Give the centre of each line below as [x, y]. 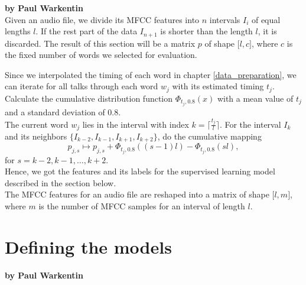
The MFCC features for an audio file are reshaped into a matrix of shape [137, 194]
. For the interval [250, 124]
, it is [267, 31]
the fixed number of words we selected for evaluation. [101, 55]
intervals [225, 19]
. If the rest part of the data [87, 31]
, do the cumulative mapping [209, 136]
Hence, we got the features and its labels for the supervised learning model [140, 171]
